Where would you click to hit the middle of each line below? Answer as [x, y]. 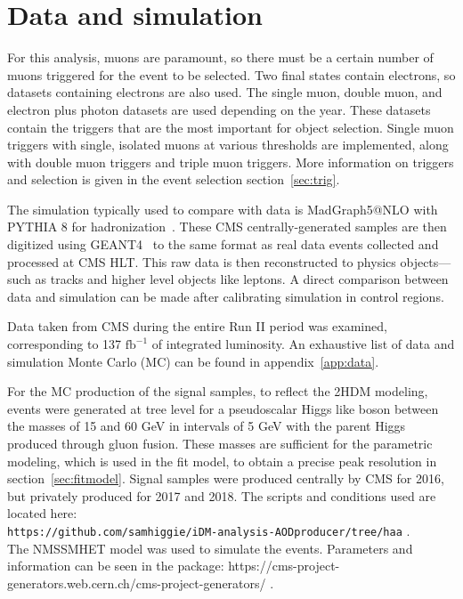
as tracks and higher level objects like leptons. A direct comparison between [242, 279]
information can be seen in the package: [116, 566]
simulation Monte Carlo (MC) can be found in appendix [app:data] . [193, 361]
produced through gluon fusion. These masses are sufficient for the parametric [220, 443]
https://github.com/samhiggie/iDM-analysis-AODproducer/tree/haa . [209, 530]
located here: [42, 513]
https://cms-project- [284, 566]
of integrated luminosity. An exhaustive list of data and [303, 344]
